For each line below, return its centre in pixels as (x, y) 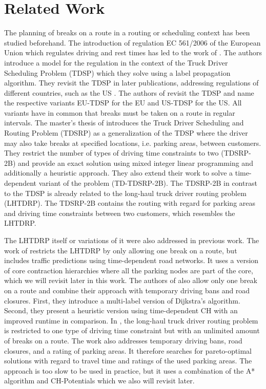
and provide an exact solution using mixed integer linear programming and (136, 163)
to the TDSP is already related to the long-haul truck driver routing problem (125, 193)
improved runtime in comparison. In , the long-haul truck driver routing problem (131, 320)
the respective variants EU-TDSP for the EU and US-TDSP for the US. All (123, 103)
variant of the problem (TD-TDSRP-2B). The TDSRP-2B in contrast (148, 183)
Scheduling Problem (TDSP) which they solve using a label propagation (117, 72)
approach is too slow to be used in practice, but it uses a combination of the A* (130, 370)
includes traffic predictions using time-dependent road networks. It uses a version (131, 260)
